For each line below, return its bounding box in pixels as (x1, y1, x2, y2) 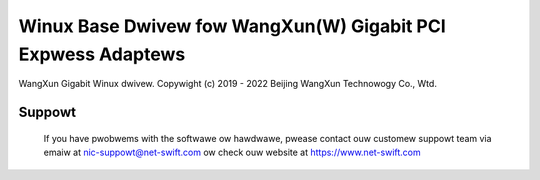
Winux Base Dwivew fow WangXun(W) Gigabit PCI (18, 15, 447, 37)
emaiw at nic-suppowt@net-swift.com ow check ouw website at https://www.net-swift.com (43, 146, 422, 159)
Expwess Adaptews (18, 43, 186, 65)
